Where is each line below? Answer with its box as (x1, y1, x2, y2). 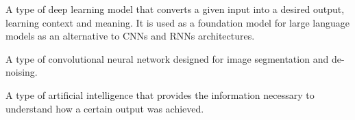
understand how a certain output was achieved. (5, 101, 204, 115)
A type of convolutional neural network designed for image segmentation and (5, 51, 329, 65)
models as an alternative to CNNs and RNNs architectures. (5, 29, 255, 43)
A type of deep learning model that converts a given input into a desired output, (5, 2, 345, 16)
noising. (5, 65, 38, 79)
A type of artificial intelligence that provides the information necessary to (5, 87, 315, 102)
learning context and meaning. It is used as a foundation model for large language (5, 15, 350, 29)
